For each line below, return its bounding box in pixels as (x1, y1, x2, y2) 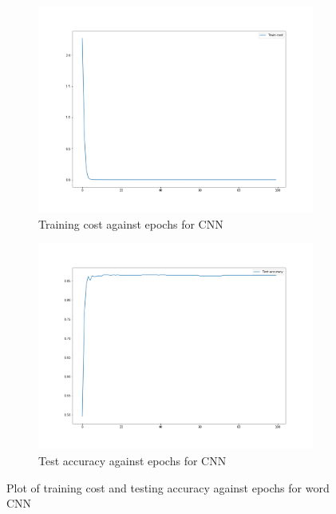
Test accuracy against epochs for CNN (38, 452, 227, 468)
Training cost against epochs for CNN (38, 215, 223, 232)
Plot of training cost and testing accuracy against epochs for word (6, 479, 330, 496)
